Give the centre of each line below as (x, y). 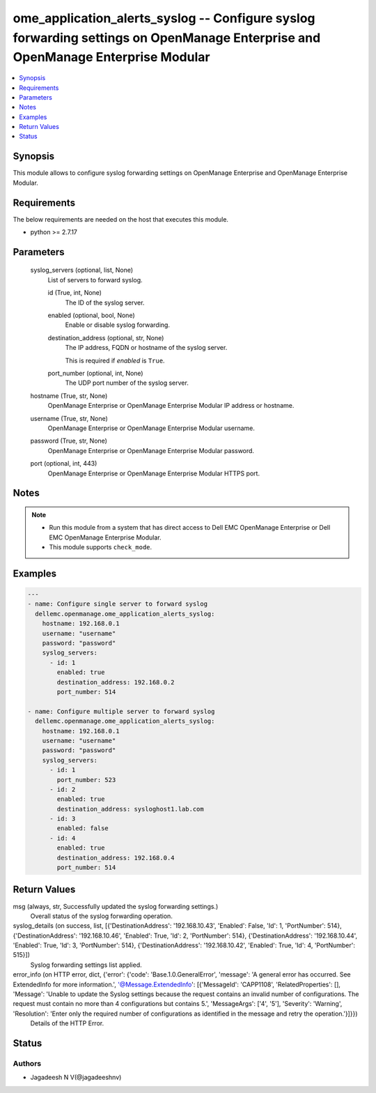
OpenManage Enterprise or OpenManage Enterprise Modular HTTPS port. (154, 473)
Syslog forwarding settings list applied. (86, 965)
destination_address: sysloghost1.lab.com (131, 809)
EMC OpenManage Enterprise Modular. (105, 537)
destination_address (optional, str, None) (106, 337)
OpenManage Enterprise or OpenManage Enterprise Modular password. (151, 450)
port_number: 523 (86, 780)
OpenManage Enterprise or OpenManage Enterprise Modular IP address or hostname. (171, 406)
